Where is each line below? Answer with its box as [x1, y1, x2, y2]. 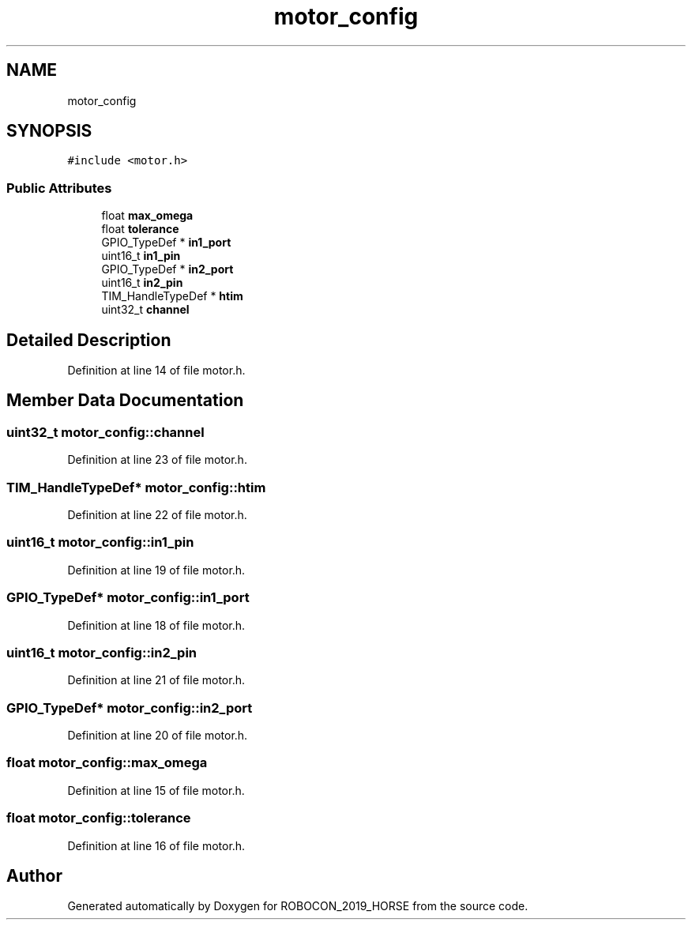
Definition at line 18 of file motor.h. [67, 618, 246, 632]
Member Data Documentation [6, 390, 244, 411]
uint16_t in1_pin [101, 249, 181, 263]
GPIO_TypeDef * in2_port [101, 262, 234, 277]
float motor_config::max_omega [6, 755, 208, 771]
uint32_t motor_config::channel [6, 423, 205, 440]
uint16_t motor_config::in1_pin [6, 534, 194, 551]
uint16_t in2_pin [101, 276, 183, 290]
